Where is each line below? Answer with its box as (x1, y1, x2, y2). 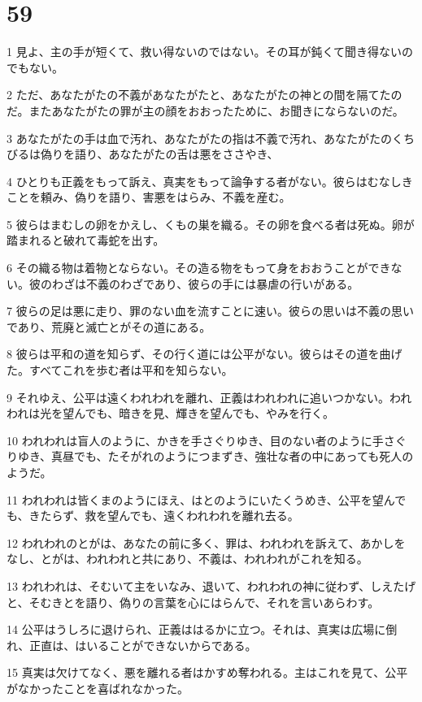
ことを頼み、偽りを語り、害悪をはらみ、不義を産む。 (7, 188, 291, 206)
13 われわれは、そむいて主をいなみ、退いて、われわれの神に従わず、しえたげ (7, 577, 416, 594)
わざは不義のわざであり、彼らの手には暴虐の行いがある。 (51, 275, 359, 292)
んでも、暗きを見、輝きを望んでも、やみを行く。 (74, 405, 335, 422)
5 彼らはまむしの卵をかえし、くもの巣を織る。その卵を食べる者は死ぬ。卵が (7, 215, 415, 232)
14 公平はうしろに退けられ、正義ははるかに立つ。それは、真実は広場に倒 (7, 621, 398, 638)
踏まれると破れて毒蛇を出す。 (7, 232, 165, 249)
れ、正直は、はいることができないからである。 (7, 636, 257, 653)
